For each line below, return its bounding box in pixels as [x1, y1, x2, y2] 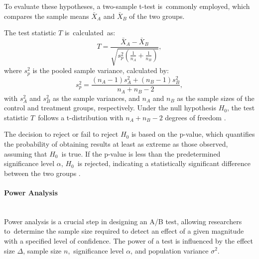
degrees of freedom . [165, 112, 226, 122]
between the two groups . [4, 168, 81, 178]
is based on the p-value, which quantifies [131, 129, 255, 139]
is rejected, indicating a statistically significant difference [77, 158, 251, 169]
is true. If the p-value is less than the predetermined [61, 148, 221, 159]
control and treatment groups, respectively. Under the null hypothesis [4, 102, 216, 113]
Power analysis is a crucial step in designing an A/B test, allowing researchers [4, 216, 242, 226]
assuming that [4, 148, 47, 159]
